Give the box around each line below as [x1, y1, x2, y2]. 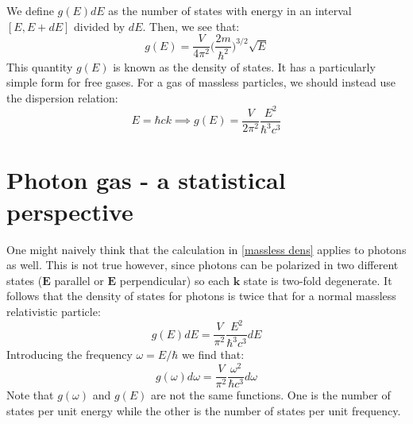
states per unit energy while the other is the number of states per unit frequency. [6, 402, 401, 418]
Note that [6, 387, 54, 403]
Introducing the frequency [6, 346, 133, 363]
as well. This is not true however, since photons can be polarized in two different [6, 256, 399, 273]
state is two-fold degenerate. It [243, 272, 392, 288]
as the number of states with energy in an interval [108, 2, 352, 18]
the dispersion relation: [6, 89, 118, 106]
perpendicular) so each [119, 272, 230, 288]
